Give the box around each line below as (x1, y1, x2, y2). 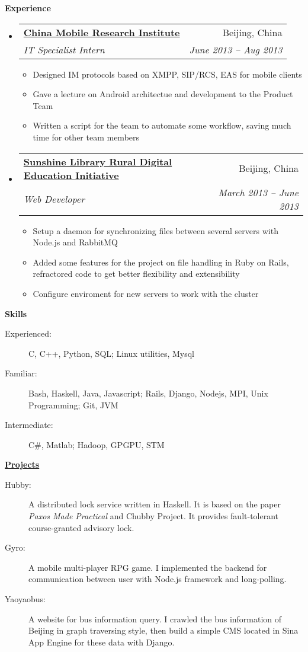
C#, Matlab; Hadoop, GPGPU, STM (28, 438, 165, 450)
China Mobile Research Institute (23, 25, 180, 39)
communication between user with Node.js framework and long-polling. (28, 573, 287, 585)
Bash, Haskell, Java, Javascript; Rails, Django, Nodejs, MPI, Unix (28, 386, 268, 399)
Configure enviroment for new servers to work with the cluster (33, 287, 259, 299)
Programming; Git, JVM (28, 398, 118, 411)
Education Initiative (23, 168, 119, 182)
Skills (5, 307, 27, 319)
